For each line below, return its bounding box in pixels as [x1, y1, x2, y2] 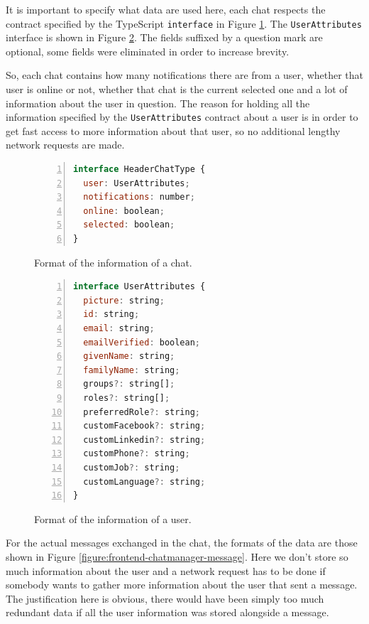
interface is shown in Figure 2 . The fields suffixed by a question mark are [6, 30, 323, 45]
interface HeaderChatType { [73, 164, 206, 175]
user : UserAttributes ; [83, 178, 190, 188]
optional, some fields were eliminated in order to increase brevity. [6, 43, 290, 58]
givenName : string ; [83, 351, 175, 362]
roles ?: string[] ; [83, 392, 170, 403]
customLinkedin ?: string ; [83, 434, 206, 445]
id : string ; [83, 309, 140, 320]
